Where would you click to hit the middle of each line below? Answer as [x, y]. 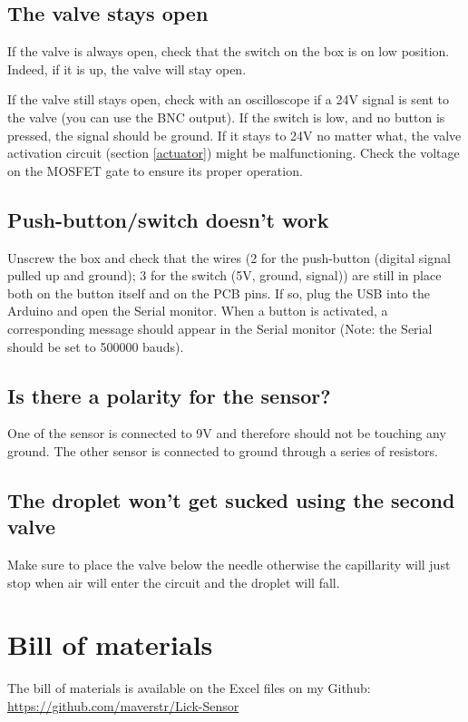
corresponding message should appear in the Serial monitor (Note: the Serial [220, 328]
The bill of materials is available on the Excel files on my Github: [189, 688]
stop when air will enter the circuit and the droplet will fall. [174, 582]
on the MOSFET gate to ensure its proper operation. [155, 170]
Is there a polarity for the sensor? [169, 395]
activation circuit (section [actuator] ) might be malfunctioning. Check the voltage [234, 153]
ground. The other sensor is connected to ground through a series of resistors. [223, 450]
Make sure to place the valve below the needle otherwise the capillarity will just [229, 565]
